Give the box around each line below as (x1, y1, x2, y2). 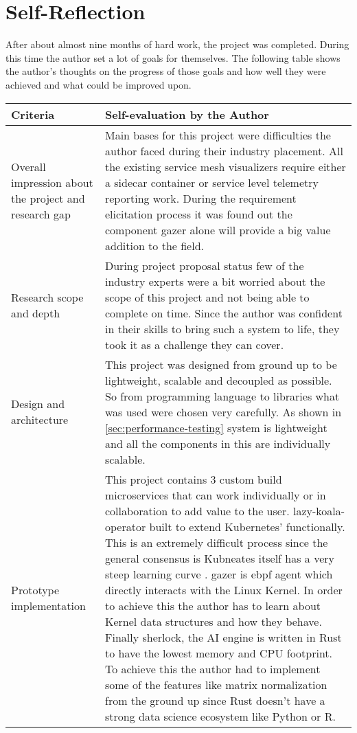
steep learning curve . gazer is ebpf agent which (104, 565, 333, 582)
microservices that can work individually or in (104, 486, 326, 503)
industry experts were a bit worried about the (104, 273, 325, 289)
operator (104, 518, 146, 534)
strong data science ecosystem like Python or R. (104, 708, 336, 724)
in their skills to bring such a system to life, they (104, 320, 340, 337)
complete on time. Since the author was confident (104, 304, 343, 321)
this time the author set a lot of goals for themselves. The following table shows (5, 50, 341, 65)
